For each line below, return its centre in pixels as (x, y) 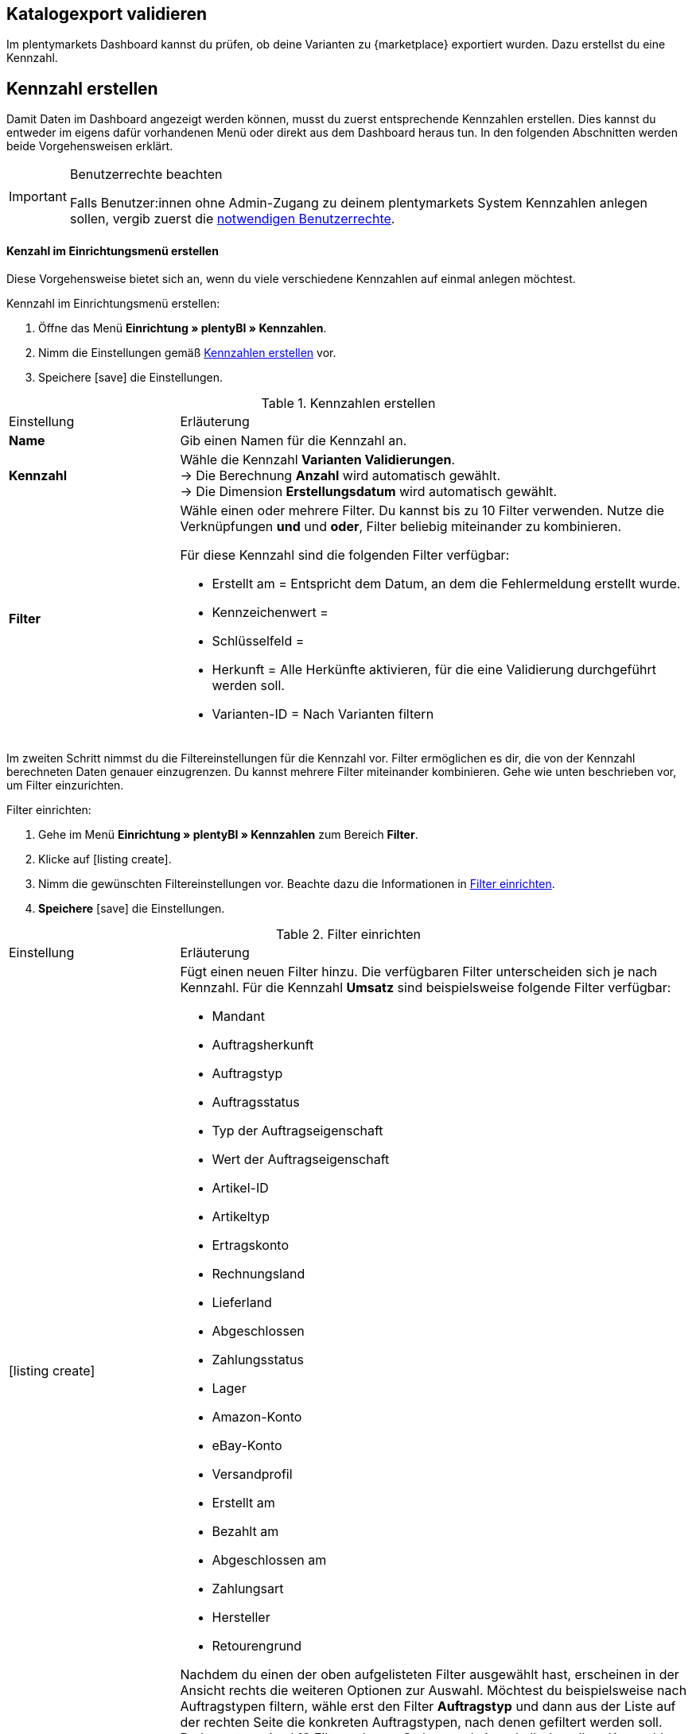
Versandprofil (252, 1474)
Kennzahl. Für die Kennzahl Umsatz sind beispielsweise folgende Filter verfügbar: (426, 988)
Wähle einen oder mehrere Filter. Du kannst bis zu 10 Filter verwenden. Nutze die (422, 511)
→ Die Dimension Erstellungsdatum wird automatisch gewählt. (369, 492)
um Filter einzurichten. (65, 786)
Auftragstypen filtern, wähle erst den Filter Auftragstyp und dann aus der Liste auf (428, 1707)
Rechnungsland (259, 1274)
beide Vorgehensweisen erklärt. (90, 146)
